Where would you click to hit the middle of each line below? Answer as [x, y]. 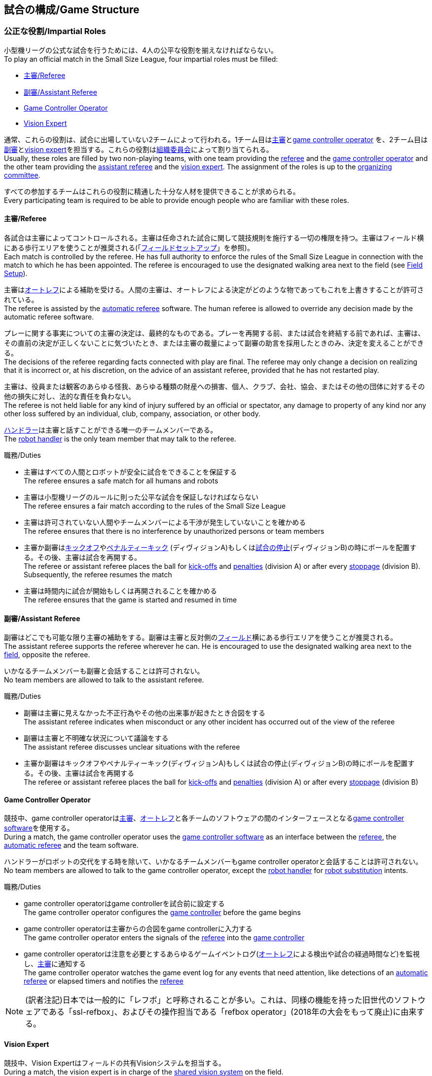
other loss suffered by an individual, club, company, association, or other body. [132, 414]
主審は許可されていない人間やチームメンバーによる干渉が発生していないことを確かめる [165, 522]
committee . [22, 175]
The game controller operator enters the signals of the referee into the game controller [164, 938]
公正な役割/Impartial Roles [55, 31]
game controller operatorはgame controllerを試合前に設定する [124, 904]
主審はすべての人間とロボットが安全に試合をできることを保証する [130, 472]
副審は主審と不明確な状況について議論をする [96, 738]
